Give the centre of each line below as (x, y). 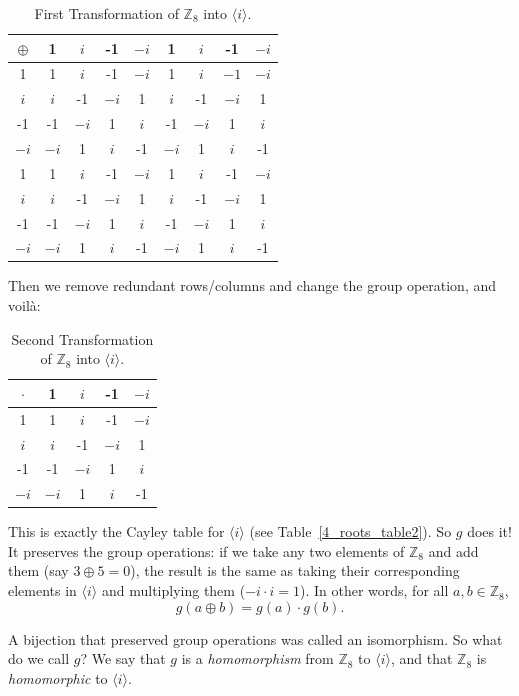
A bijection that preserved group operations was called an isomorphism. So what (255, 638)
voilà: (24, 305)
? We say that (123, 658)
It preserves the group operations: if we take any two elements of (206, 550)
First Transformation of (106, 13)
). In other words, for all (374, 590)
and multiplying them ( (173, 590)
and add (453, 550)
